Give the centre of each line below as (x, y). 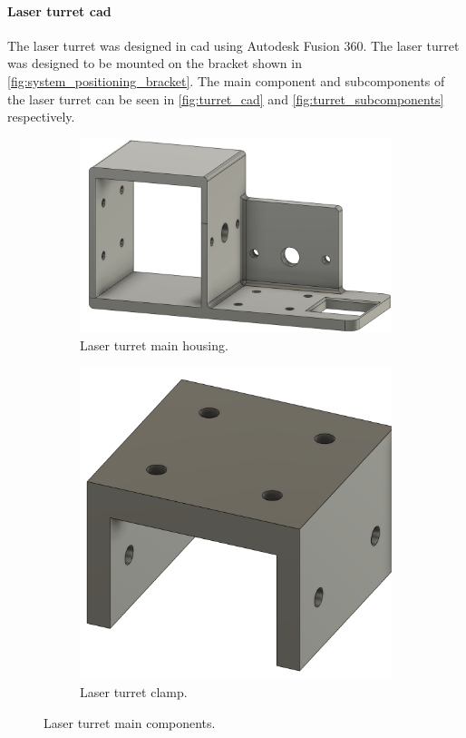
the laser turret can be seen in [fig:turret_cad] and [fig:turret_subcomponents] (226, 98)
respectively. (41, 117)
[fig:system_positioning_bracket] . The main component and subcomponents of (226, 80)
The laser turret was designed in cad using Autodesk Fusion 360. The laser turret (233, 45)
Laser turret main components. (130, 722)
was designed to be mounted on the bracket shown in (155, 63)
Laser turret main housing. (154, 345)
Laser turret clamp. (134, 692)
